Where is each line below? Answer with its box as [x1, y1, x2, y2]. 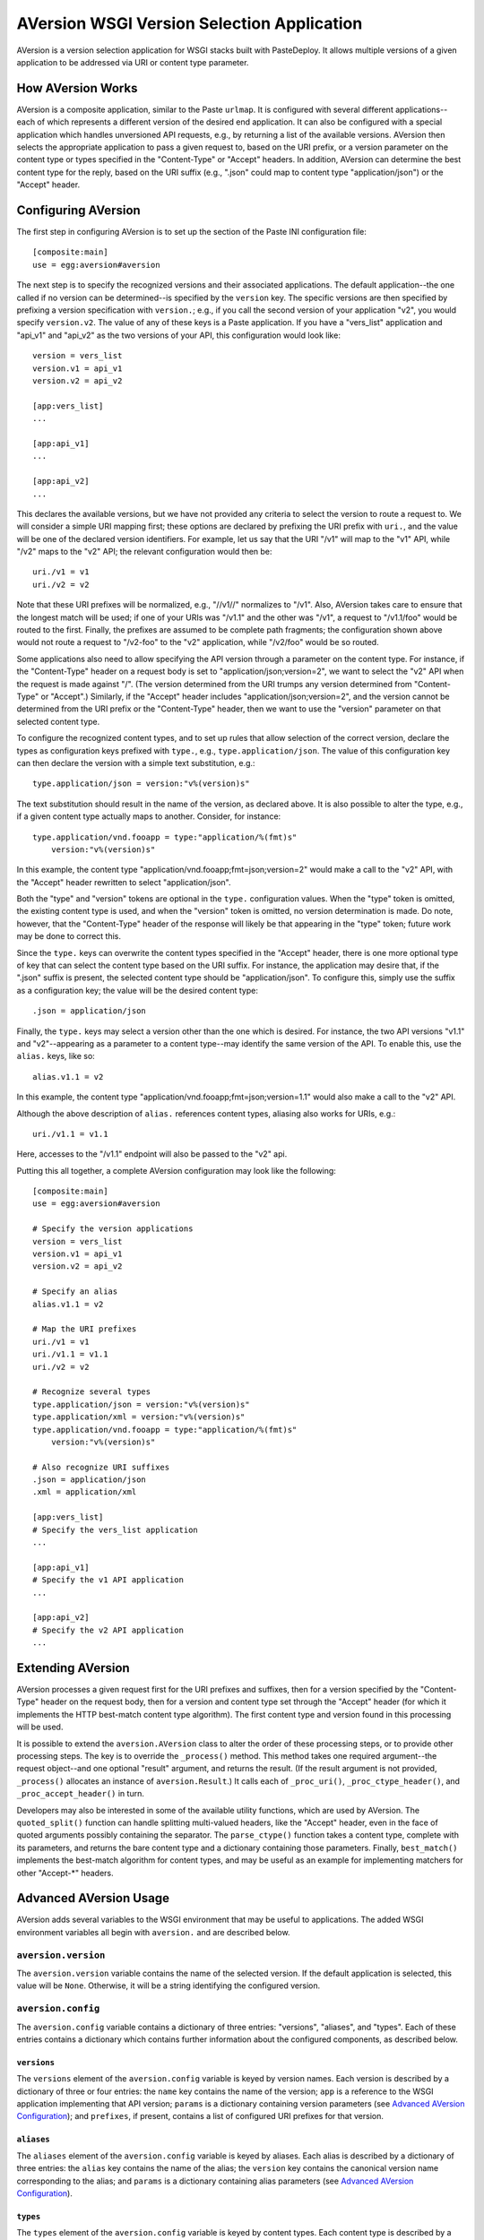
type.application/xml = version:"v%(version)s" [32, 1412, 246, 1422]
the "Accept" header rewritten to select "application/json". [16, 876, 232, 887]
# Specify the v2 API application [32, 1624, 184, 1635]
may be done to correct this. [16, 931, 121, 942]
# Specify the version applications [32, 1224, 194, 1234]
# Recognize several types [32, 1387, 151, 1397]
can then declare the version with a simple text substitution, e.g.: [16, 757, 255, 768]
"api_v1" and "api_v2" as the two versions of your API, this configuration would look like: [16, 330, 341, 340]
